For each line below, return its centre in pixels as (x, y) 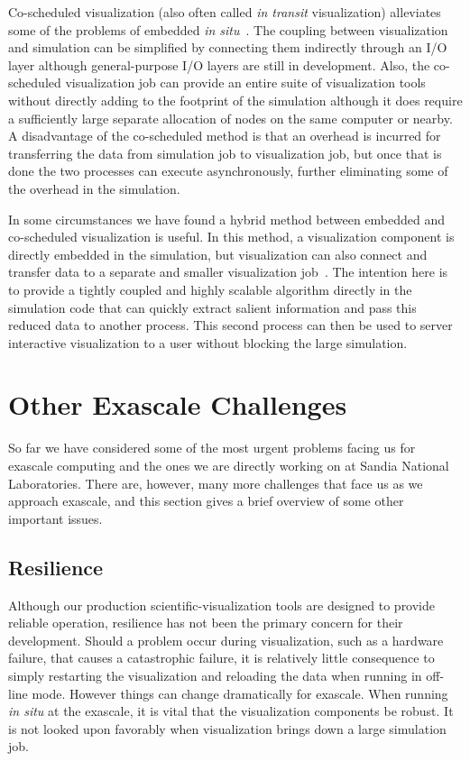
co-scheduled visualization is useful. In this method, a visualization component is (231, 237)
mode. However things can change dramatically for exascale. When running (240, 693)
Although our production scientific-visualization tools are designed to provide (222, 605)
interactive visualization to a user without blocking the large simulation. (208, 342)
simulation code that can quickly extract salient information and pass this (212, 307)
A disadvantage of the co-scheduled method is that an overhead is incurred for (225, 136)
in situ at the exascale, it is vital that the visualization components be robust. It (231, 711)
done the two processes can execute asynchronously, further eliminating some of (228, 171)
